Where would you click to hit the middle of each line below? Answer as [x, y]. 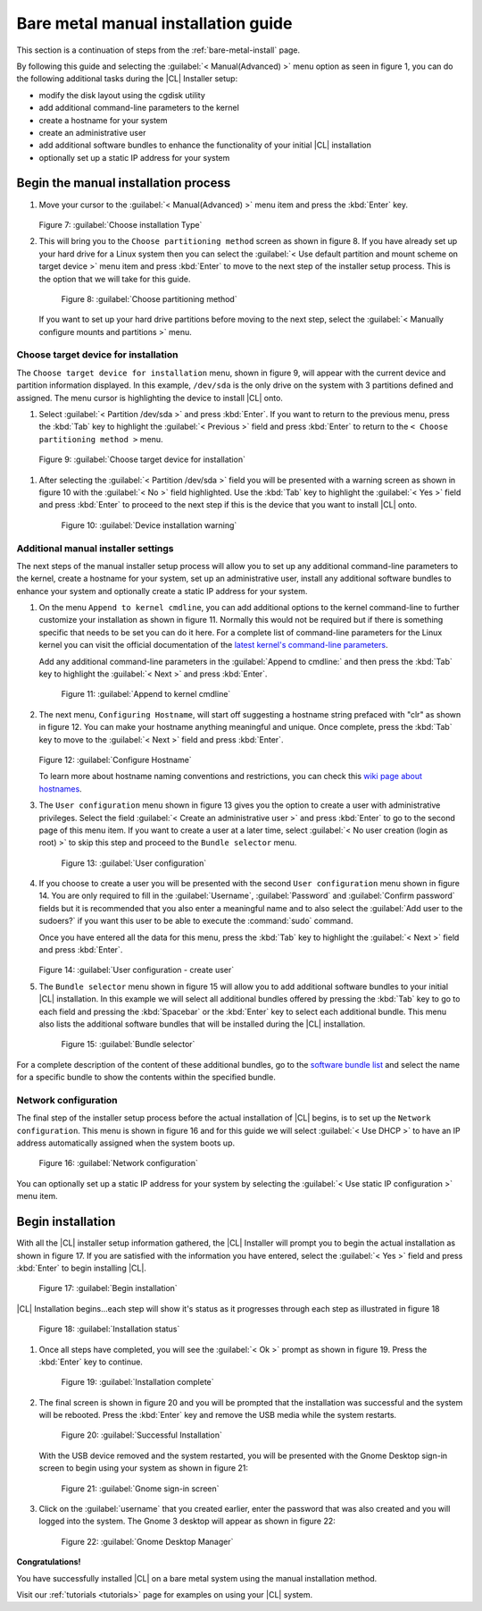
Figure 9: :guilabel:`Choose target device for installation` [142, 459]
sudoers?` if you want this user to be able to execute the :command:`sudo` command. [196, 921]
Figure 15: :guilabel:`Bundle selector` [128, 1045]
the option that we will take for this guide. [115, 279]
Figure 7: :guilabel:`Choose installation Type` [120, 224]
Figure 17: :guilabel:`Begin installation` [108, 1288]
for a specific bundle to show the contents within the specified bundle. [146, 1078]
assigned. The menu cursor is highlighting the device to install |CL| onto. [150, 398]
